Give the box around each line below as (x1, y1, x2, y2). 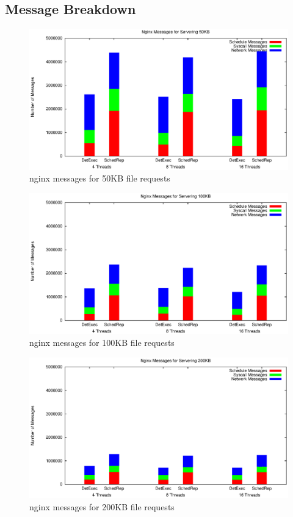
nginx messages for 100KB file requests (29, 336, 175, 349)
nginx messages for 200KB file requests (29, 501, 175, 513)
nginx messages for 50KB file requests (29, 172, 170, 185)
